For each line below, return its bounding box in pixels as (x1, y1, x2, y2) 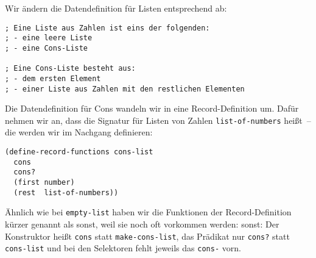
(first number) (13, 178, 75, 187)
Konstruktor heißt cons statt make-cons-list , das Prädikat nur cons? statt (5, 229, 290, 242)
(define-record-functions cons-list (5, 148, 153, 157)
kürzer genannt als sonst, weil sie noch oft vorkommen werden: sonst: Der (5, 217, 279, 230)
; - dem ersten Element (5, 74, 101, 83)
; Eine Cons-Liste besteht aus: (5, 64, 136, 73)
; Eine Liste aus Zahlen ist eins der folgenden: (5, 23, 210, 32)
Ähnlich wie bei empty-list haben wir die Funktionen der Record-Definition (5, 206, 292, 218)
